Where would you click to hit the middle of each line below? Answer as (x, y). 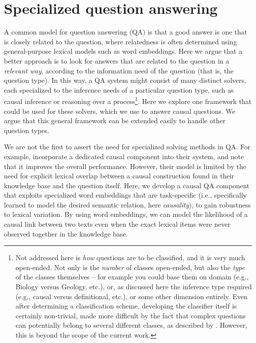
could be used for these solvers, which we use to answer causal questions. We (120, 111)
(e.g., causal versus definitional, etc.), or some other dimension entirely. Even (131, 296)
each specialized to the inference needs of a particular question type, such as (119, 89)
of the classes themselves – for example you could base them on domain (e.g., (132, 277)
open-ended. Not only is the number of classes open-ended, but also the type (130, 267)
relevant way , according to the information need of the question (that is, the (119, 70)
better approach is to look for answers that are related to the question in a (117, 60)
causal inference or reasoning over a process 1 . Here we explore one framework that (128, 100)
